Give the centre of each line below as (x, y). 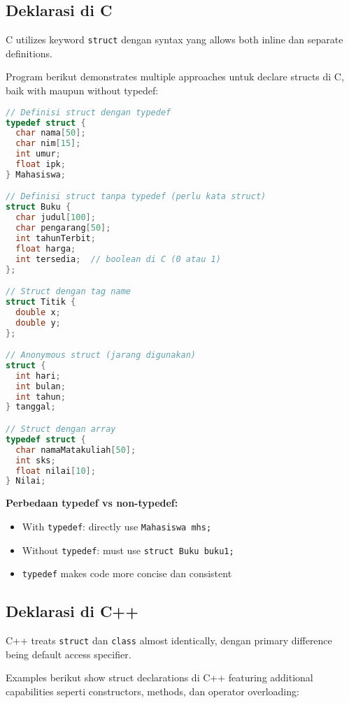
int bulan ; (41, 386)
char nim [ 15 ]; (48, 144)
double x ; (38, 312)
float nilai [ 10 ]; (56, 471)
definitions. (29, 53)
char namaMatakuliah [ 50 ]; (76, 450)
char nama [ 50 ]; (51, 133)
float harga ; (46, 248)
